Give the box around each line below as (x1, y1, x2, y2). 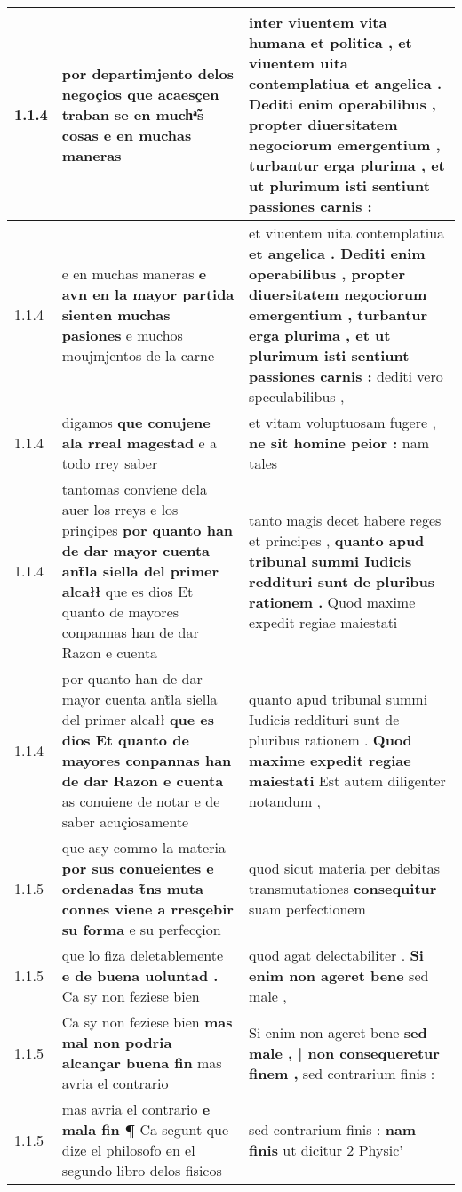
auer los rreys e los (61, 499, 179, 519)
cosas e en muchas (61, 124, 192, 145)
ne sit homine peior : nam (249, 432, 430, 453)
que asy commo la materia (61, 837, 226, 858)
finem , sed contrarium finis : (249, 1062, 435, 1083)
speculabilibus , (249, 386, 345, 407)
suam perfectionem (249, 898, 366, 919)
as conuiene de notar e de (61, 791, 220, 811)
